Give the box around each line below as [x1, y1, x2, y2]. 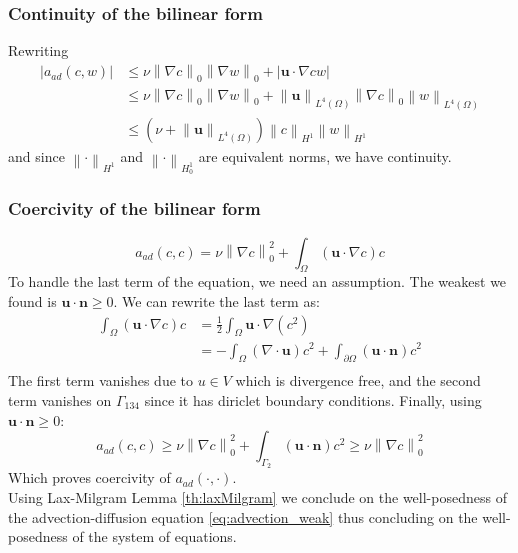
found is [8, 290, 57, 311]
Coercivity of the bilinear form [8, 196, 261, 221]
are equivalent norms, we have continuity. [198, 146, 452, 167]
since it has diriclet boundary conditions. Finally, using [144, 389, 482, 410]
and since [8, 146, 65, 167]
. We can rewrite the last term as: [113, 290, 320, 311]
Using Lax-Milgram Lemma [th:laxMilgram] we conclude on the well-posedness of [8, 486, 507, 507]
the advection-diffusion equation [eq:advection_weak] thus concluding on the [8, 506, 478, 527]
